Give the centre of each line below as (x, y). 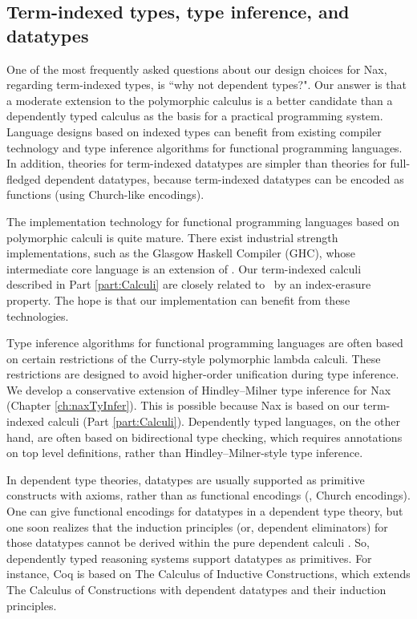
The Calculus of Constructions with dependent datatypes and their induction (196, 589)
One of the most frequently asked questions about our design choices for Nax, (197, 69)
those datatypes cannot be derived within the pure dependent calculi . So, (188, 542)
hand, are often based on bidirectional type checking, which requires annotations (204, 437)
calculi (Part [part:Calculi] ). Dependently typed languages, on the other (224, 421)
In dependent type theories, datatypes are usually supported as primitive (186, 479)
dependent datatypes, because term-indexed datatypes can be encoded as (224, 178)
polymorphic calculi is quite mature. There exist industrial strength (172, 237)
